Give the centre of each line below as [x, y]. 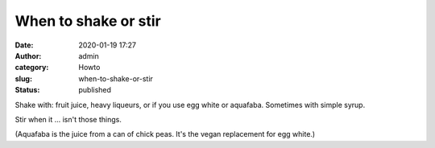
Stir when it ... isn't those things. [68, 119]
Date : [24, 45]
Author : [28, 55]
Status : [27, 90]
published [95, 90]
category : [32, 68]
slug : [23, 78]
